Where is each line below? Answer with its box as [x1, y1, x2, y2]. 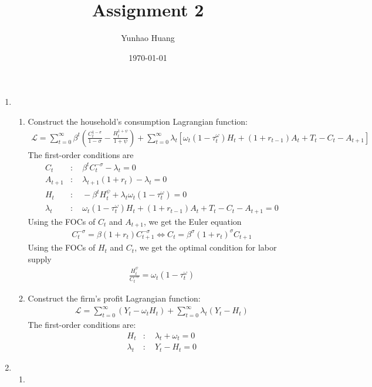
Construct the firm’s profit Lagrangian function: [28, 292, 201, 304]
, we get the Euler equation [143, 215, 242, 227]
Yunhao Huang [121, 32, 175, 44]
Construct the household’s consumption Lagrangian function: [28, 115, 248, 127]
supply [28, 252, 52, 265]
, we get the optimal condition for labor [134, 241, 277, 254]
